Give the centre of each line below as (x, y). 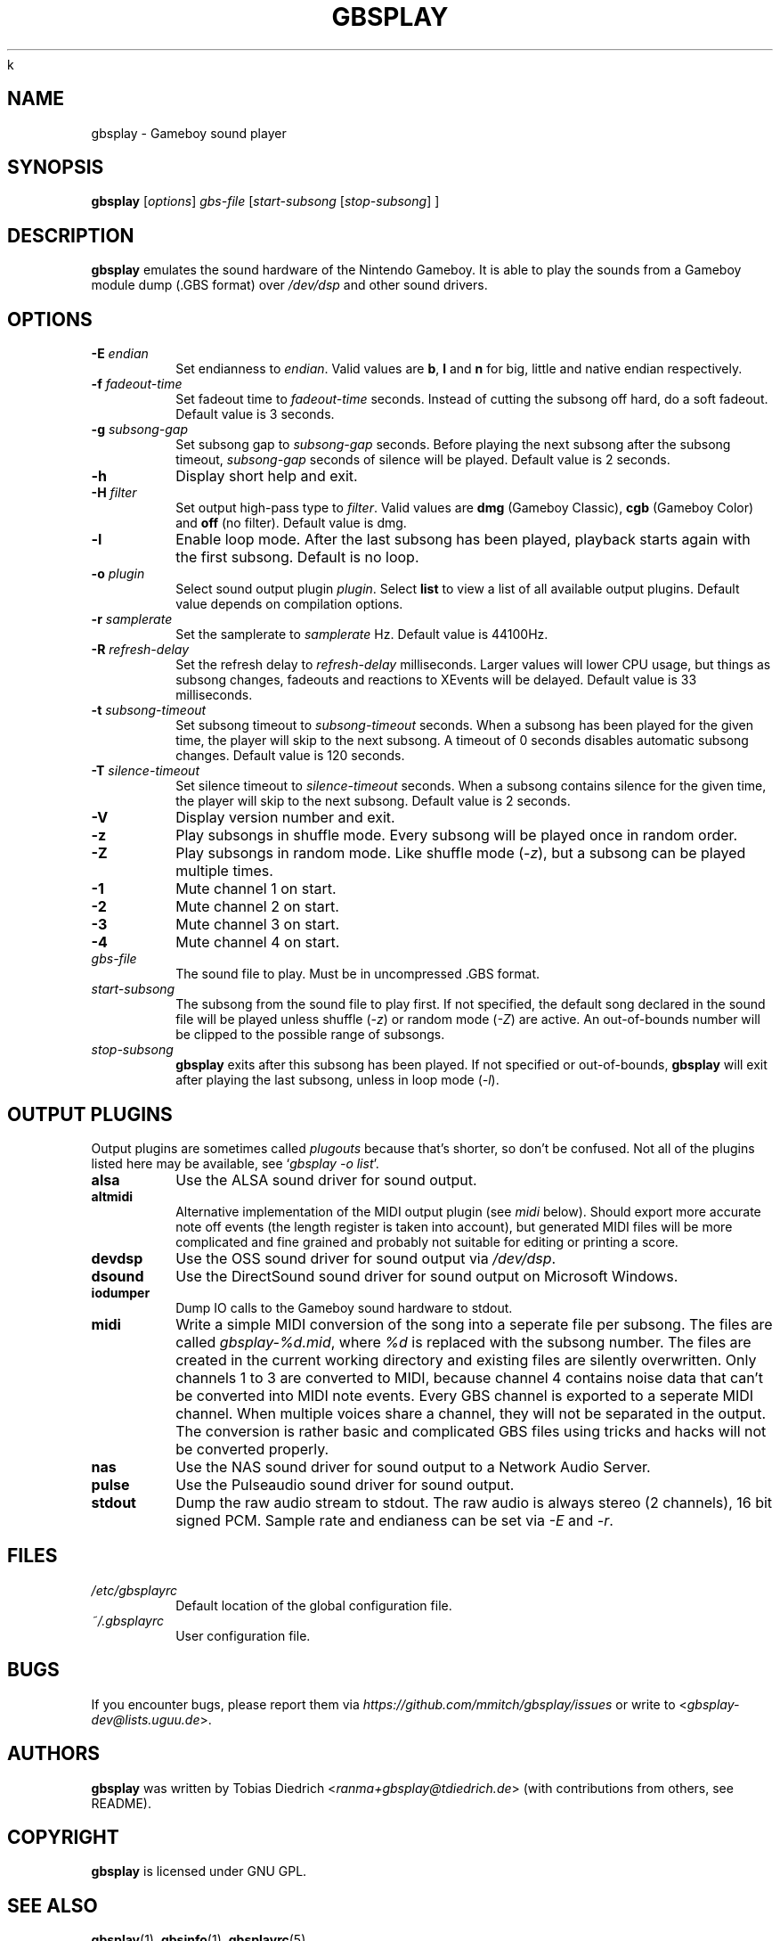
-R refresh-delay (140, 650)
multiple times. (224, 871)
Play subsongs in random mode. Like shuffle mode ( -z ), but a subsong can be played (461, 853)
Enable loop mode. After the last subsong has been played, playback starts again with (463, 540)
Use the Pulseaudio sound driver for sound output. (345, 1484)
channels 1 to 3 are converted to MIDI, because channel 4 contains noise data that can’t (469, 1377)
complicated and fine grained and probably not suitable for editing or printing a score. (427, 1241)
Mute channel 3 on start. (257, 925)
